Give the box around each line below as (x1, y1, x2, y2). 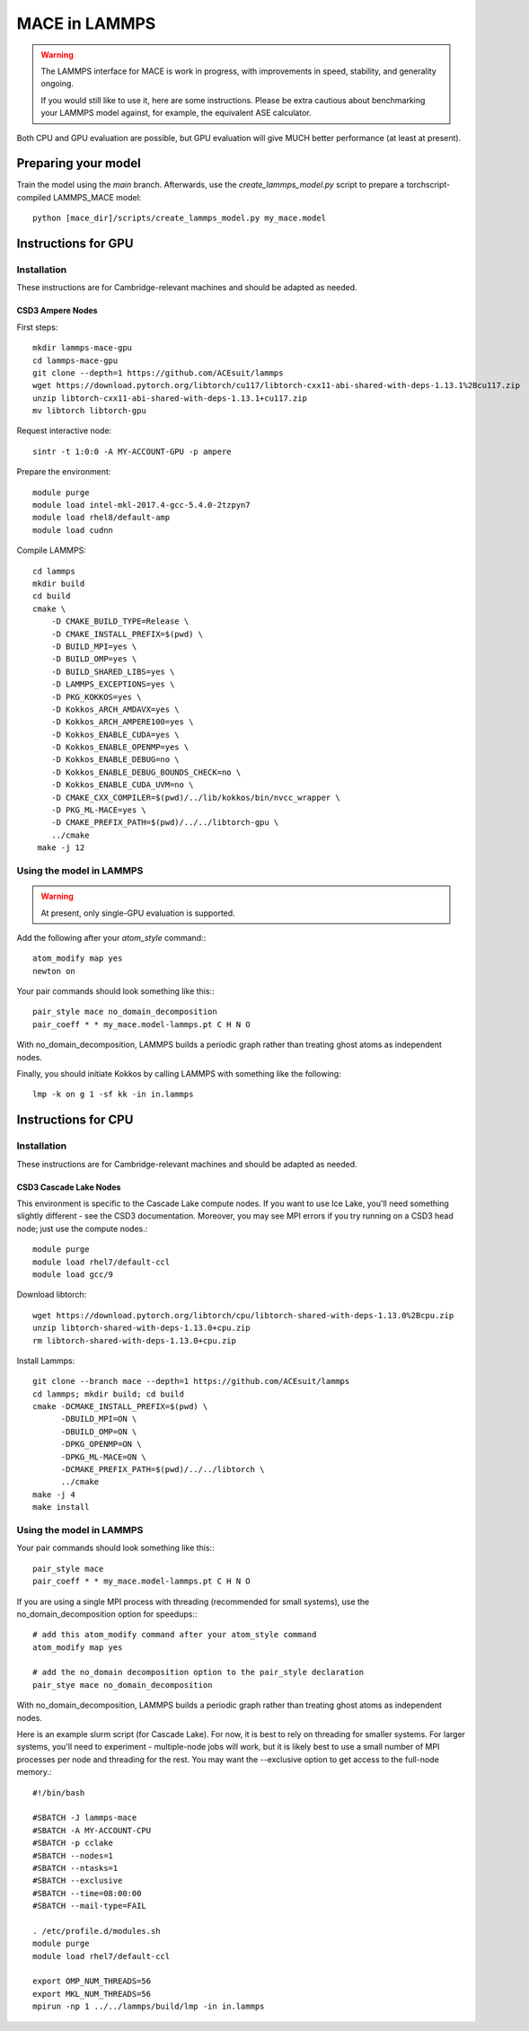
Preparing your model (16, 155, 141, 171)
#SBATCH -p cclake (32, 1838, 114, 1849)
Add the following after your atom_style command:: (16, 932, 207, 943)
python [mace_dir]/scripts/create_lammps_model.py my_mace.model (32, 213, 327, 224)
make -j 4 (32, 1489, 75, 1500)
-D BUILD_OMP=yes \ (50, 654, 137, 664)
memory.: (16, 1767, 52, 1778)
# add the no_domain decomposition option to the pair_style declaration (32, 1667, 365, 1678)
